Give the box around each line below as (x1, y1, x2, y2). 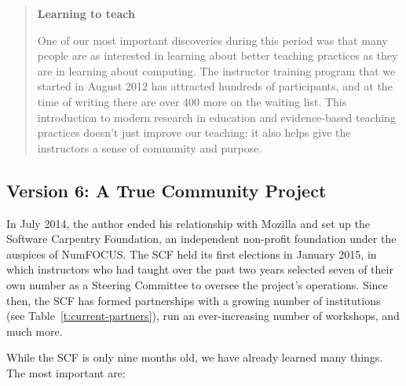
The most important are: (6, 364, 126, 380)
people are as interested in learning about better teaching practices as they (37, 47, 398, 64)
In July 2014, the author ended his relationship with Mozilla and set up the (6, 215, 370, 231)
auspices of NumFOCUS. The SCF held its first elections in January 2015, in (6, 245, 377, 262)
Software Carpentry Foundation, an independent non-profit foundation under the (6, 230, 397, 247)
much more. (6, 322, 63, 339)
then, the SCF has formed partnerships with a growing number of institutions (6, 292, 381, 308)
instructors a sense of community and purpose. (37, 139, 262, 156)
